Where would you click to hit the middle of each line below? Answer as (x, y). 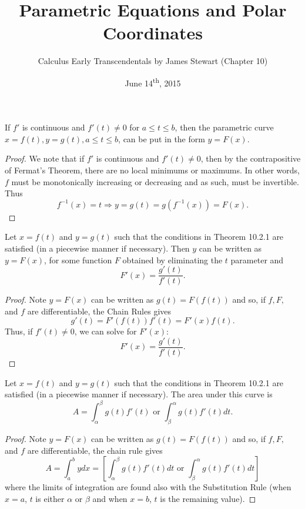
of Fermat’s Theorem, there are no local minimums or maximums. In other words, (152, 170)
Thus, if (19, 331)
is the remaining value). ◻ (208, 498)
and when (110, 498)
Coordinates (153, 33)
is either (50, 498)
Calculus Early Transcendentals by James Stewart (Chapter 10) (153, 61)
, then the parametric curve (224, 127)
